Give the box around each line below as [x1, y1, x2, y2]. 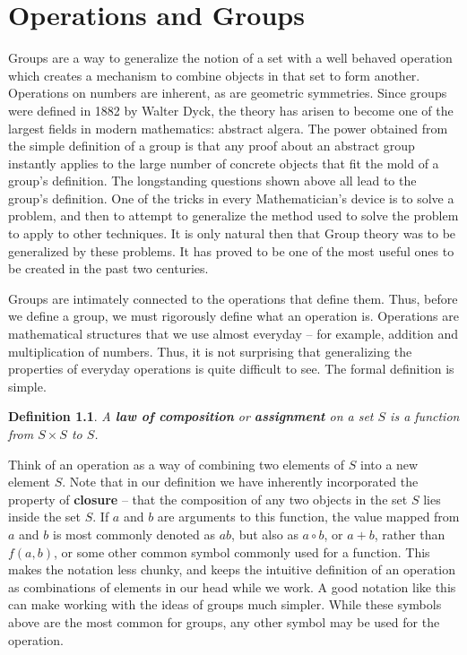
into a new [359, 454, 419, 473]
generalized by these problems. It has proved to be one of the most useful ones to [8, 241, 454, 260]
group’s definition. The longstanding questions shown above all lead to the [8, 171, 417, 190]
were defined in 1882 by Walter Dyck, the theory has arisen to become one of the [8, 100, 454, 119]
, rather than [374, 524, 445, 543]
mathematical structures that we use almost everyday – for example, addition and [8, 324, 459, 343]
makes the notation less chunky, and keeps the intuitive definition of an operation [8, 560, 455, 579]
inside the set [8, 507, 82, 526]
